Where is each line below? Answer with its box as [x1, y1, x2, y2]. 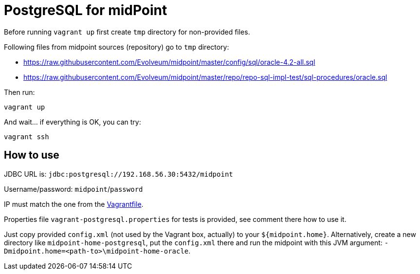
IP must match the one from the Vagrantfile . [4, 200, 144, 208]
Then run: [4, 88, 35, 96]
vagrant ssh [4, 132, 49, 141]
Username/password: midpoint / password [4, 184, 143, 193]
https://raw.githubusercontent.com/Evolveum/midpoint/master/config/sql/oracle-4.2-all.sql [23, 57, 315, 66]
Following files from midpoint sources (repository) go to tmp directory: [4, 42, 229, 51]
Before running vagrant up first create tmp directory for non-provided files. [4, 27, 250, 36]
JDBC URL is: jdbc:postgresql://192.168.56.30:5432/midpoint [4, 169, 233, 178]
